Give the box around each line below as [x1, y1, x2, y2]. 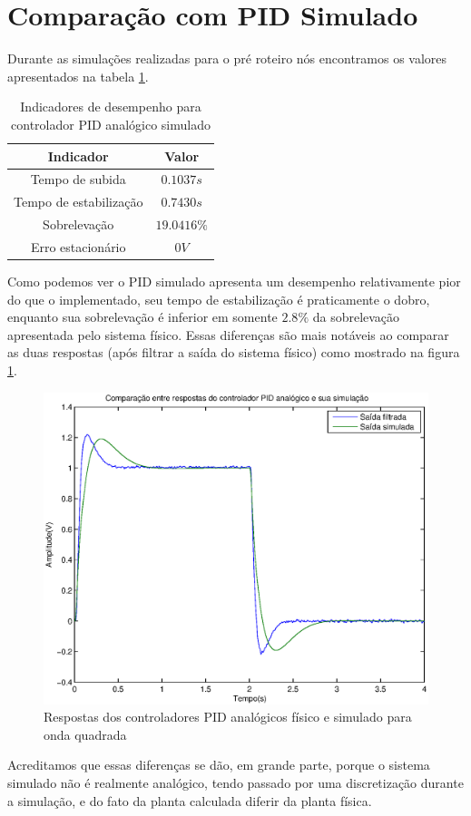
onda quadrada [44, 724, 127, 743]
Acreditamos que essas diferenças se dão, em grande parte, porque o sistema [7, 755, 430, 774]
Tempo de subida [30, 170, 126, 189]
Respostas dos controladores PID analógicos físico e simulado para [44, 707, 412, 726]
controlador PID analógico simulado [11, 114, 211, 133]
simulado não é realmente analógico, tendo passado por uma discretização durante [7, 772, 464, 792]
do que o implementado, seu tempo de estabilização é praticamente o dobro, [7, 289, 430, 308]
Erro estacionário [30, 237, 126, 256]
